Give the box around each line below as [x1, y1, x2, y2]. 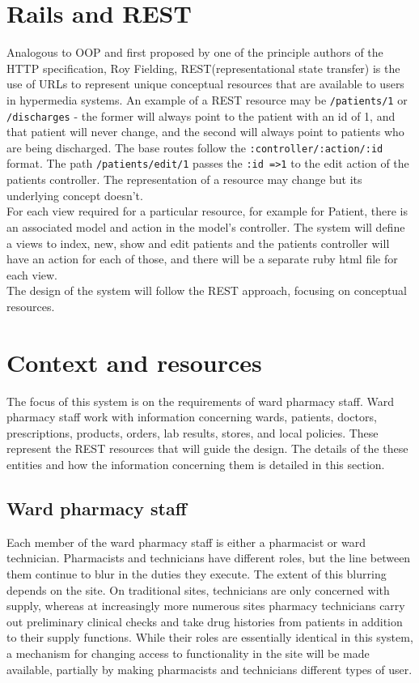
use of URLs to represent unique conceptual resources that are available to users [6, 75, 404, 92]
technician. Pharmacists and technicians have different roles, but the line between [6, 549, 411, 566]
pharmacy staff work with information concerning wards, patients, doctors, [6, 408, 377, 425]
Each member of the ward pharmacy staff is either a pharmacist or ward [6, 533, 366, 550]
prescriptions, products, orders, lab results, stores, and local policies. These [6, 424, 379, 441]
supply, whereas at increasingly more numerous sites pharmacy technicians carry [6, 597, 405, 614]
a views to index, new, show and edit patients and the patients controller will [6, 234, 390, 251]
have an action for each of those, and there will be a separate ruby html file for [6, 250, 398, 267]
